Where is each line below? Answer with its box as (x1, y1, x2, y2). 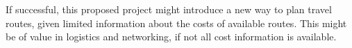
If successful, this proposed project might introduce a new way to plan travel (6, 2, 332, 16)
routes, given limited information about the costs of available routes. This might (6, 15, 347, 30)
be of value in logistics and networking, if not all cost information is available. (6, 29, 337, 44)
